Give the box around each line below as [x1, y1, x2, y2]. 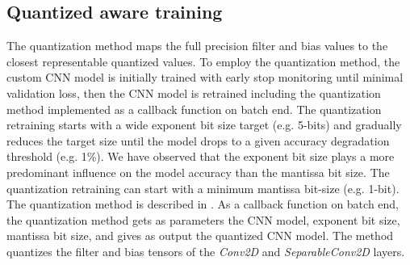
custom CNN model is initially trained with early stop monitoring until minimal [6, 69, 404, 86]
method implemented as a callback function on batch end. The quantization [6, 100, 382, 117]
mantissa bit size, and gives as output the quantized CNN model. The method [6, 227, 394, 244]
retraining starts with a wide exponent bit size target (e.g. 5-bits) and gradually [6, 116, 402, 133]
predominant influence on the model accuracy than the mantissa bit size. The [6, 163, 390, 180]
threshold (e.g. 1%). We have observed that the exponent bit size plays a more [6, 148, 395, 165]
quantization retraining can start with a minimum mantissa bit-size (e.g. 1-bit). [6, 179, 400, 196]
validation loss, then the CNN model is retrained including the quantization [6, 84, 381, 101]
